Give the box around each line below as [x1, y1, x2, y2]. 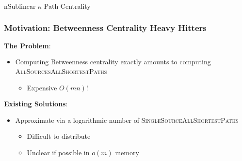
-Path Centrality [42, 1, 91, 11]
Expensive [27, 82, 57, 92]
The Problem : [4, 40, 51, 50]
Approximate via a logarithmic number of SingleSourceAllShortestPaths [15, 115, 239, 125]
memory [115, 147, 139, 157]
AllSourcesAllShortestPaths [15, 66, 107, 76]
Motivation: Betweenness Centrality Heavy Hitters [4, 21, 207, 33]
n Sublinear [4, 1, 36, 11]
